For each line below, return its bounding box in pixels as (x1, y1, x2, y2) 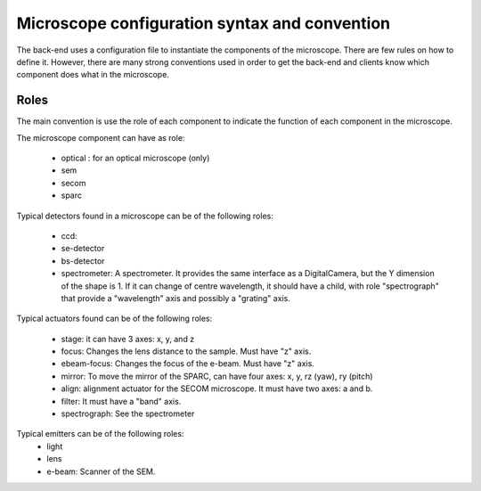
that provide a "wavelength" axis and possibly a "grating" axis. (61, 292, 291, 303)
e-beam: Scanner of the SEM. (46, 466, 156, 477)
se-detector (61, 243, 105, 254)
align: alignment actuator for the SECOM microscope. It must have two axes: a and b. (61, 383, 373, 394)
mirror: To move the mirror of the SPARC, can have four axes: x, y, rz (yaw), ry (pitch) (61, 371, 373, 381)
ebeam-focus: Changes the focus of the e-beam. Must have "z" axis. (61, 358, 315, 369)
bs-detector (61, 255, 105, 266)
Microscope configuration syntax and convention (16, 13, 391, 33)
